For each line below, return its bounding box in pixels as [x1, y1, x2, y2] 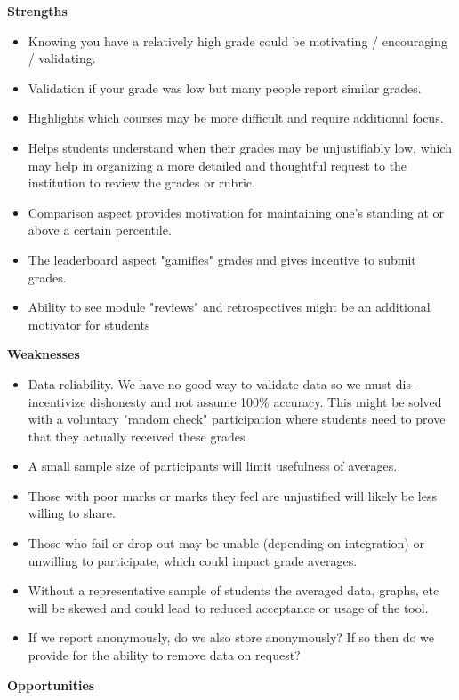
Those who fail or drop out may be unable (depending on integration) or [28, 534, 424, 553]
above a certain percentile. [28, 220, 172, 239]
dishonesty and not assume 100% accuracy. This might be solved [90, 392, 442, 410]
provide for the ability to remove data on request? [28, 646, 301, 664]
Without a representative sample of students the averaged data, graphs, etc [28, 581, 439, 600]
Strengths [7, 2, 68, 20]
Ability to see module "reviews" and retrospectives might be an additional [28, 298, 431, 316]
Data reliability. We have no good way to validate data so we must [28, 374, 392, 393]
